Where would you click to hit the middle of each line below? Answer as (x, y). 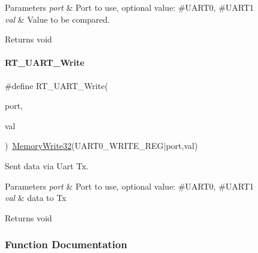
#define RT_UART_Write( (57, 85)
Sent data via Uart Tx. (47, 165)
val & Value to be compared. (57, 19)
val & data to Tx (36, 198)
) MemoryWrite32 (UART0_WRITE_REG (84, 146)
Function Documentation (66, 244)
